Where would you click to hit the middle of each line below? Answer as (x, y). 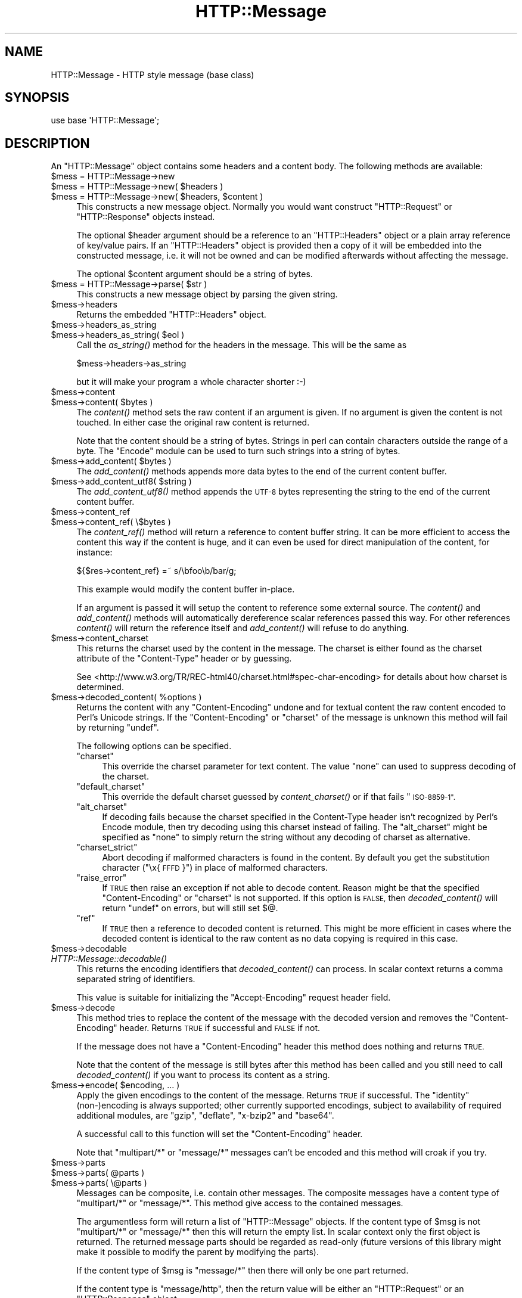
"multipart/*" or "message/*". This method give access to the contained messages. (240, 1203)
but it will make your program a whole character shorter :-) (191, 382)
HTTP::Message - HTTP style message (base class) (153, 74)
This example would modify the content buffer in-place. (186, 589)
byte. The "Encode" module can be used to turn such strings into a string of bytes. (238, 451)
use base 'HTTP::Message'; (105, 120)
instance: (94, 552)
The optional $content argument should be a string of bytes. (195, 274)
